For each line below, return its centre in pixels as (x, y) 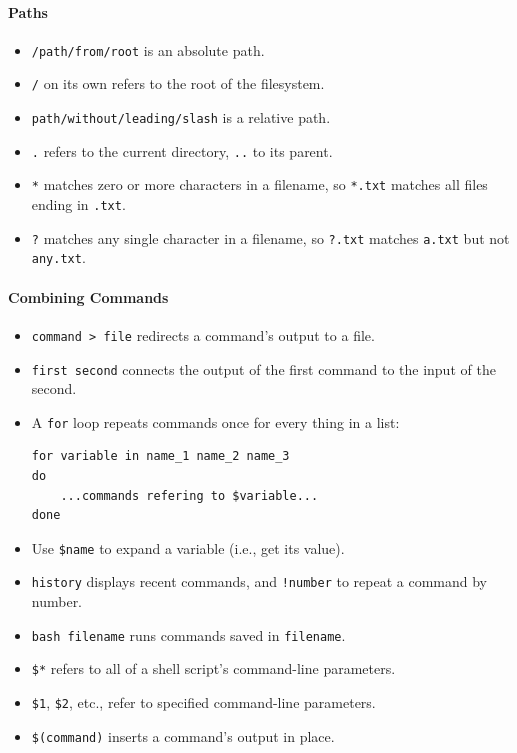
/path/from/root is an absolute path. (148, 49)
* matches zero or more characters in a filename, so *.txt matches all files (259, 184)
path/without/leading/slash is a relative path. (181, 117)
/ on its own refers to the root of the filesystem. (178, 83)
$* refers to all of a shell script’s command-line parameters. (213, 668)
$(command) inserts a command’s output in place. (183, 735)
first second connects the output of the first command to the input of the (263, 368)
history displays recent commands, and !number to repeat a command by (259, 581)
